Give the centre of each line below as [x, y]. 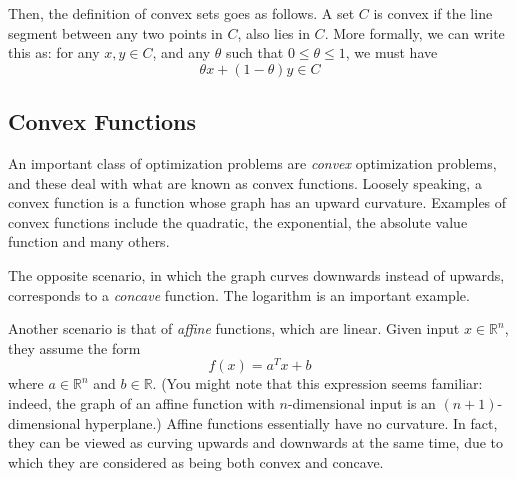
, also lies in [273, 32]
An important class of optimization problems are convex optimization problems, [252, 162]
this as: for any [54, 52]
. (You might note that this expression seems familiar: [317, 383]
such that [254, 52]
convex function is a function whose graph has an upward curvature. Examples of [257, 202]
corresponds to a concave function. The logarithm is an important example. [239, 294]
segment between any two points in [115, 32]
